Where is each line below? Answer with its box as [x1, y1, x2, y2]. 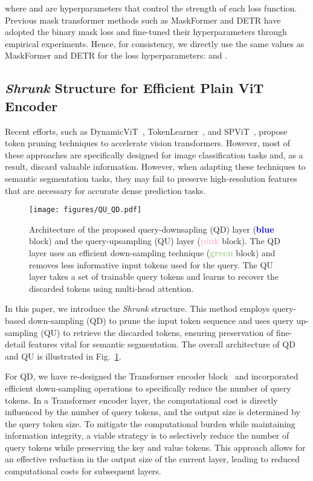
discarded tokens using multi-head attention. [29, 282, 194, 294]
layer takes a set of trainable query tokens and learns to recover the [29, 270, 279, 283]
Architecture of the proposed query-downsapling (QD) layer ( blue [29, 222, 274, 235]
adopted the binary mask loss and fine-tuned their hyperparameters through [5, 25, 287, 38]
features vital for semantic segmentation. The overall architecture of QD [28, 338, 295, 350]
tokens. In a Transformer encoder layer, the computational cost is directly [5, 393, 278, 406]
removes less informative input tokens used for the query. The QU [29, 258, 273, 271]
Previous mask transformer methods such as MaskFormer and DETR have [5, 13, 281, 26]
